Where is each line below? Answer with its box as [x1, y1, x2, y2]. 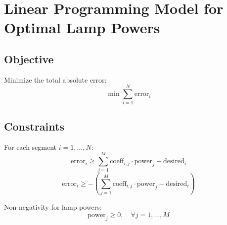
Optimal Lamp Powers [4, 17, 160, 38]
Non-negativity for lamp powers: [4, 202, 102, 212]
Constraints [4, 118, 64, 134]
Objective [4, 51, 54, 66]
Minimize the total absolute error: [4, 74, 107, 85]
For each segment [4, 141, 57, 152]
